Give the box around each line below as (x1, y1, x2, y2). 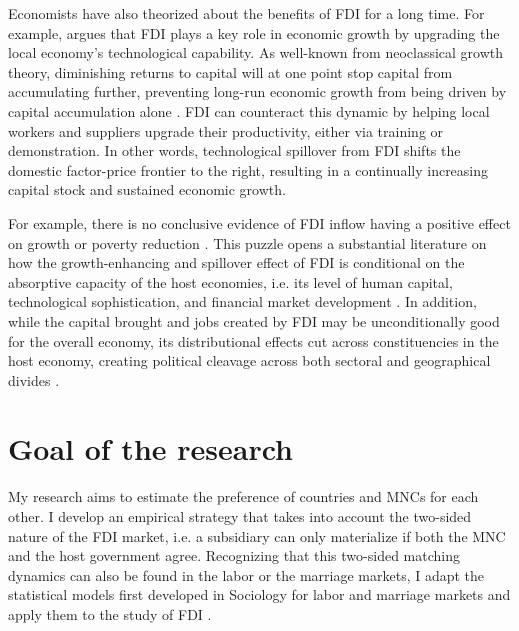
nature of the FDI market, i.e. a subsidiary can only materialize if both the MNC (8, 525, 506, 546)
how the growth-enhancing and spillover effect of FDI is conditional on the (8, 252, 465, 273)
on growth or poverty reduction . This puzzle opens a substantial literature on (8, 232, 487, 253)
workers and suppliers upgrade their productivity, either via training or (8, 120, 444, 141)
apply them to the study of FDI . (8, 603, 212, 624)
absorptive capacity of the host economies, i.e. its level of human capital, (8, 271, 453, 292)
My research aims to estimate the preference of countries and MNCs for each (8, 486, 479, 507)
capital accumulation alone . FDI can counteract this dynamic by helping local (8, 100, 490, 121)
